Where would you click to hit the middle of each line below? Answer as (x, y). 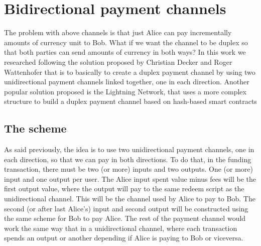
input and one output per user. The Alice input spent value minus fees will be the (130, 178)
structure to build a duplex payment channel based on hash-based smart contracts (130, 101)
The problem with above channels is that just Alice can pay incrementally (118, 32)
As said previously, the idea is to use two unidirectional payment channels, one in (129, 149)
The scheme (35, 128)
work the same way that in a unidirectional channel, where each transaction (121, 228)
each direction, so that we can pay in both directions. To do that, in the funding (128, 159)
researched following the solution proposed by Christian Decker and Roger (118, 61)
